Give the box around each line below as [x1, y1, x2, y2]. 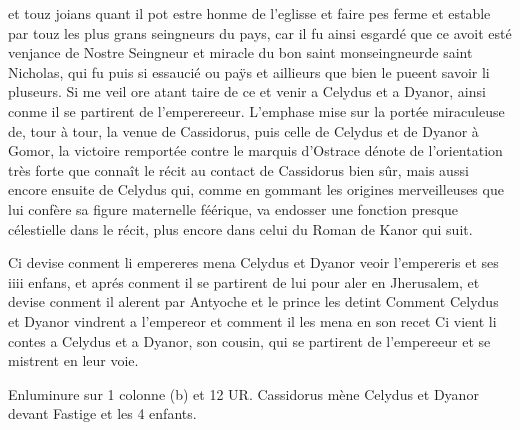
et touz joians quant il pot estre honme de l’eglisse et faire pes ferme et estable [8, 3, 491, 23]
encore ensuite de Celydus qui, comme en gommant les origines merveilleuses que [8, 179, 504, 200]
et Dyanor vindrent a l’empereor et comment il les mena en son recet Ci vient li [8, 310, 497, 331]
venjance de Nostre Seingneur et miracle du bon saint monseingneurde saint [8, 42, 473, 63]
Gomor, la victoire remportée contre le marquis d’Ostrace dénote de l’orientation [8, 140, 503, 161]
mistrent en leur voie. [8, 350, 139, 371]
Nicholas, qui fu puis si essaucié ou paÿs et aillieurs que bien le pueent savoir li [8, 61, 490, 82]
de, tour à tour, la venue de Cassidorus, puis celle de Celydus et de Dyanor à [8, 120, 479, 141]
